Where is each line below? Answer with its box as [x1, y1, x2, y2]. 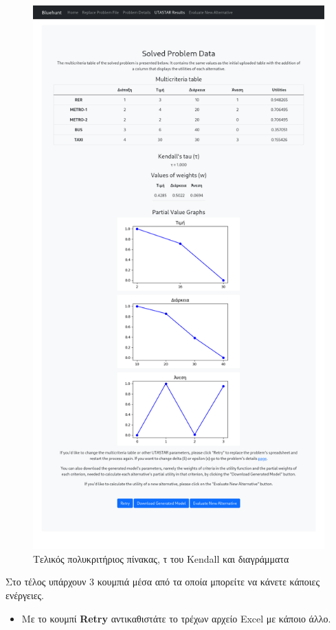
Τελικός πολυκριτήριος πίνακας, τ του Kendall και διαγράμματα [33, 551, 289, 565]
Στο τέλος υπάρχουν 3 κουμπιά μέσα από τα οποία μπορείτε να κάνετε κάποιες [5, 574, 320, 589]
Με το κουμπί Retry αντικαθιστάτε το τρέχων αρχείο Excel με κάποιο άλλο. [21, 611, 331, 625]
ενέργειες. [5, 588, 44, 603]
